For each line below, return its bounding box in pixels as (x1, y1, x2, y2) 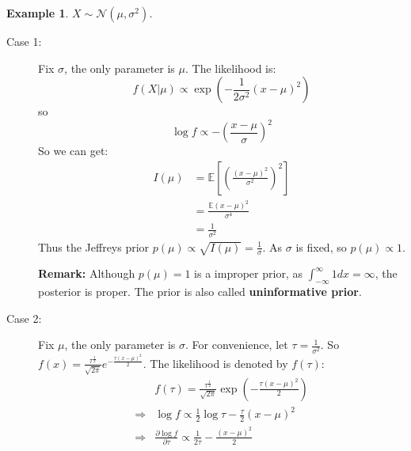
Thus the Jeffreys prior (38, 238, 150, 255)
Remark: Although (38, 265, 135, 282)
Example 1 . (6, 5, 69, 21)
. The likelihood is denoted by (143, 354, 288, 371)
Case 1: (6, 33, 42, 49)
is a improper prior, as (194, 265, 303, 282)
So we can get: (38, 142, 108, 159)
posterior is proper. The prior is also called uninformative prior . (38, 283, 362, 300)
